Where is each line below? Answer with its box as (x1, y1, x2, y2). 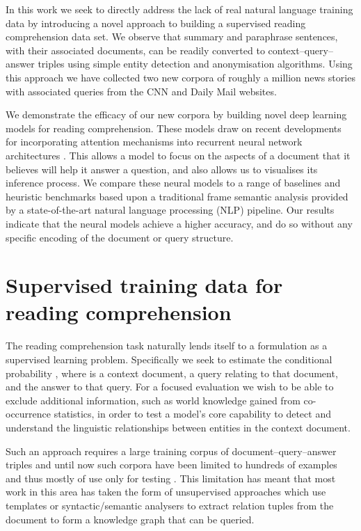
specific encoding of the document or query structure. (6, 230, 234, 244)
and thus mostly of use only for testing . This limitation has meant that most (6, 470, 336, 485)
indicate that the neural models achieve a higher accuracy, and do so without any (6, 216, 353, 230)
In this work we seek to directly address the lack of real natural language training (6, 2, 353, 16)
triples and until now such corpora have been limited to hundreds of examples (6, 457, 337, 472)
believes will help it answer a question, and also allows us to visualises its (6, 161, 318, 176)
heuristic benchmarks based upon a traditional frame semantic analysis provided (6, 189, 348, 203)
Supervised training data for (6, 271, 283, 299)
